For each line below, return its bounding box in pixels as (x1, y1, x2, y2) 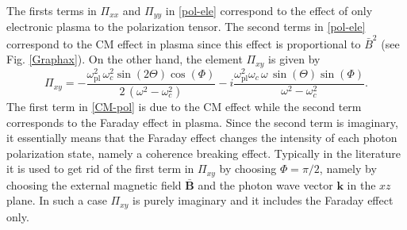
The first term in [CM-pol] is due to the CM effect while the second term (6, 98, 362, 114)
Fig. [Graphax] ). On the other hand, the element (6, 51, 243, 67)
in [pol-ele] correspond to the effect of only (165, 2, 373, 18)
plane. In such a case (6, 192, 107, 209)
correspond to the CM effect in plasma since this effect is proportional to (6, 35, 361, 52)
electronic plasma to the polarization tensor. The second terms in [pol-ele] (6, 18, 366, 35)
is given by (268, 51, 321, 67)
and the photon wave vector (198, 176, 333, 193)
